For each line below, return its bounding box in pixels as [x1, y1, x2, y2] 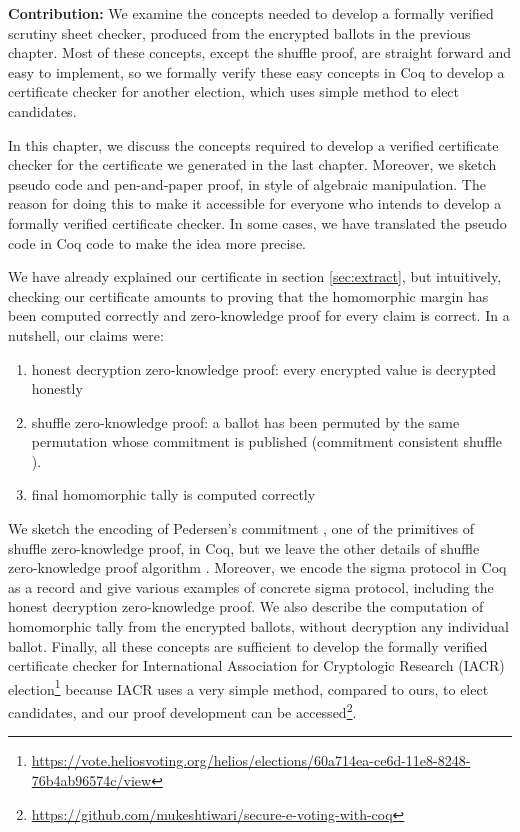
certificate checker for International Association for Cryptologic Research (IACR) [8, 655, 505, 676]
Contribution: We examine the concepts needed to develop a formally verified [8, 3, 494, 23]
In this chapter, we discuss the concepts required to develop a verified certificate [8, 134, 499, 155]
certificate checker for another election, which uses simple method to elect [8, 81, 460, 102]
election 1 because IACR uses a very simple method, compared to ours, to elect [8, 675, 489, 699]
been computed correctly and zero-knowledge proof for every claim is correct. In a [8, 305, 510, 326]
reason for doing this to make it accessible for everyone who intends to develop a [8, 193, 502, 214]
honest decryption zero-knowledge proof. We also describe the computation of [8, 596, 484, 617]
